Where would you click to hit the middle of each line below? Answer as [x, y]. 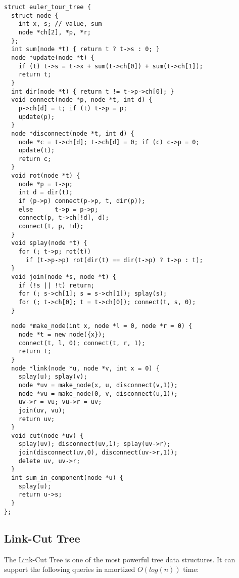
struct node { [35, 15]
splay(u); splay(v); [53, 377]
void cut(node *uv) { [47, 436]
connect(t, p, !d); [51, 226]
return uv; [37, 419]
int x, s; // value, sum [60, 24]
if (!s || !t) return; [56, 285]
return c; [35, 159]
